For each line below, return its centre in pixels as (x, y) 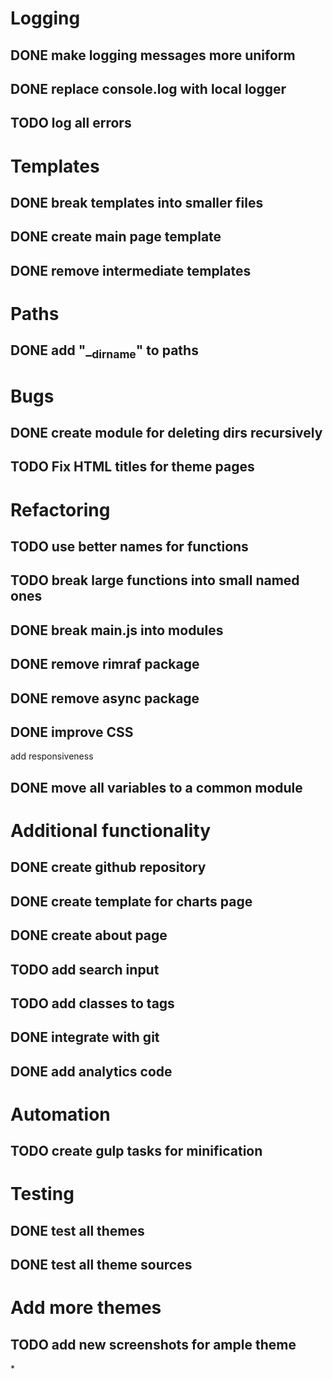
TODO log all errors (71, 123)
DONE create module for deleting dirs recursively (166, 433)
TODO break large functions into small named (155, 580)
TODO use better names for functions (129, 547)
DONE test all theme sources (101, 1265)
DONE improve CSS (72, 732)
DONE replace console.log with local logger (148, 88)
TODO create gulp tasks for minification (136, 1151)
